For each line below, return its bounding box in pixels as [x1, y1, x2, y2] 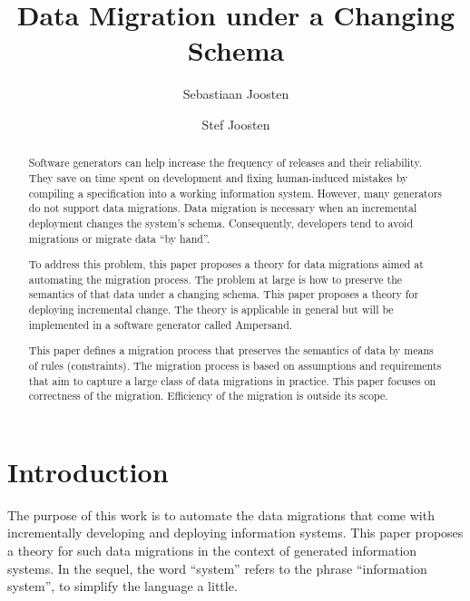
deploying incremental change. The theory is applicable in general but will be [28, 302, 394, 317]
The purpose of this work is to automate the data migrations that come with [7, 505, 435, 524]
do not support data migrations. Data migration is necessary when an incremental [28, 200, 417, 216]
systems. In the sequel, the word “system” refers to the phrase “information [7, 558, 427, 577]
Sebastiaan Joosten [182, 84, 289, 103]
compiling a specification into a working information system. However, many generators [28, 185, 443, 200]
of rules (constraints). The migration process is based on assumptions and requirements [28, 357, 442, 373]
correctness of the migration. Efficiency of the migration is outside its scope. [28, 388, 388, 403]
